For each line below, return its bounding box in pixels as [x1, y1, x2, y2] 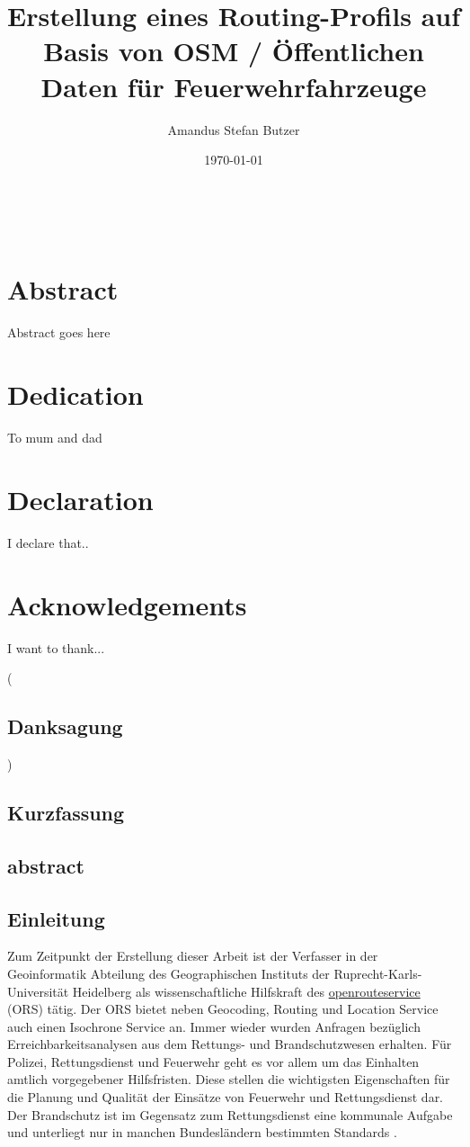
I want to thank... [7, 638, 105, 657]
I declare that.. [7, 533, 89, 551]
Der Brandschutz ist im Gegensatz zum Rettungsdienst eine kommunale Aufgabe [7, 1105, 453, 1124]
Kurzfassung [7, 798, 125, 826]
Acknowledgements [7, 586, 247, 623]
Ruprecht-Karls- [333, 963, 422, 982]
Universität [7, 981, 69, 1000]
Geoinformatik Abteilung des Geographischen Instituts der [7, 963, 330, 982]
